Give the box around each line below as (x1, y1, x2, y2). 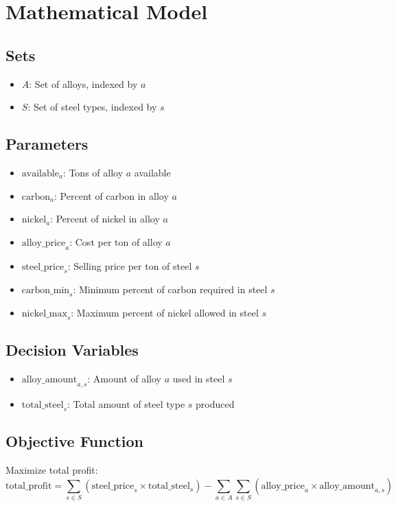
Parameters (5, 133, 89, 154)
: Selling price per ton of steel (67, 258, 192, 273)
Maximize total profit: (5, 462, 98, 476)
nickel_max (21, 309, 67, 319)
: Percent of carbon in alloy (54, 188, 169, 203)
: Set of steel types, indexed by (27, 100, 157, 114)
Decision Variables (5, 339, 139, 360)
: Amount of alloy (87, 371, 162, 386)
